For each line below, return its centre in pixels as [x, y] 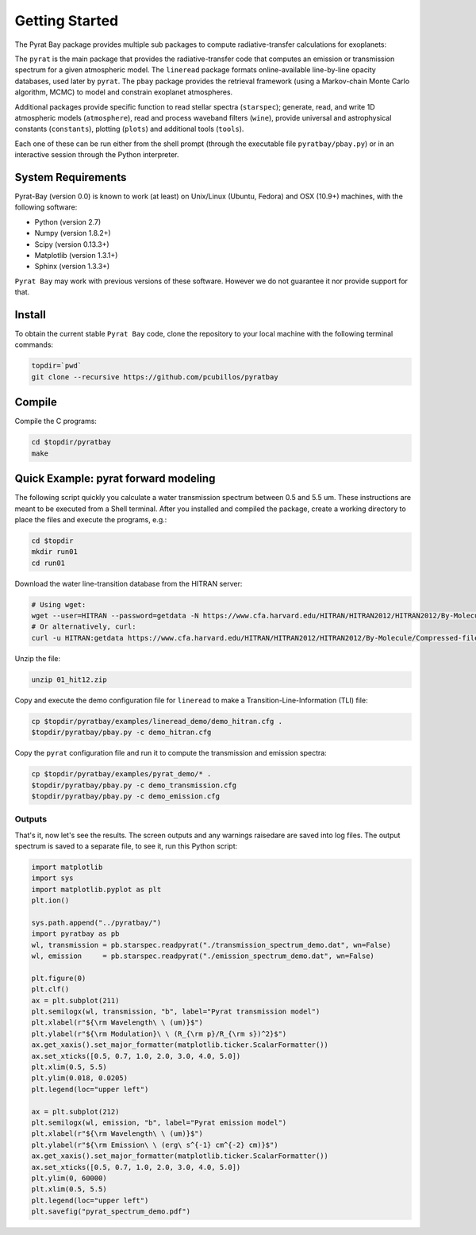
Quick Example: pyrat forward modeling [115, 479]
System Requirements [71, 177]
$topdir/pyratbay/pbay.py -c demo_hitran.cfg [121, 733]
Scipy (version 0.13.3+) [72, 244]
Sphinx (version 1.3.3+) [72, 267]
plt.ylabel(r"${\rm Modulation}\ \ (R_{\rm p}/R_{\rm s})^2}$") [159, 1033]
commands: [34, 344]
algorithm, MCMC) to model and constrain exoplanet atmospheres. [124, 92]
